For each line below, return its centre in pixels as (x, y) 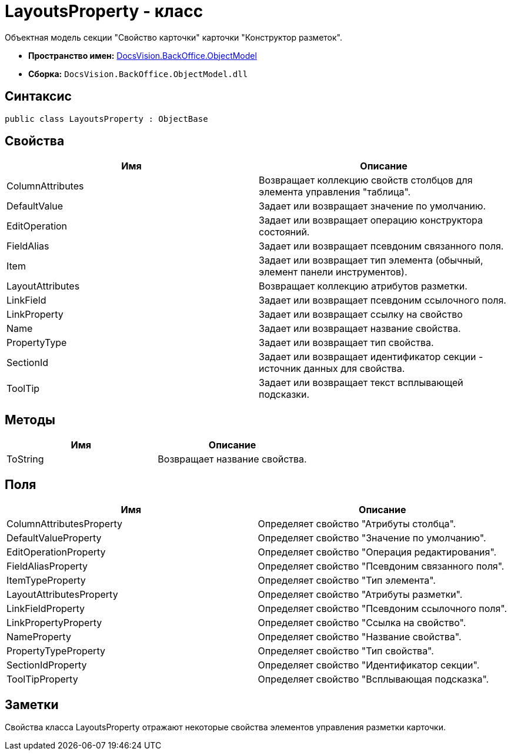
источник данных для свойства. (332, 369)
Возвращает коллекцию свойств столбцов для (366, 180)
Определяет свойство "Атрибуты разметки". (360, 595)
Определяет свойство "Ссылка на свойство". (362, 623)
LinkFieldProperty (46, 609)
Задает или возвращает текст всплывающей (361, 383)
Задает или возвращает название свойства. (360, 329)
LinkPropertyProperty (54, 623)
